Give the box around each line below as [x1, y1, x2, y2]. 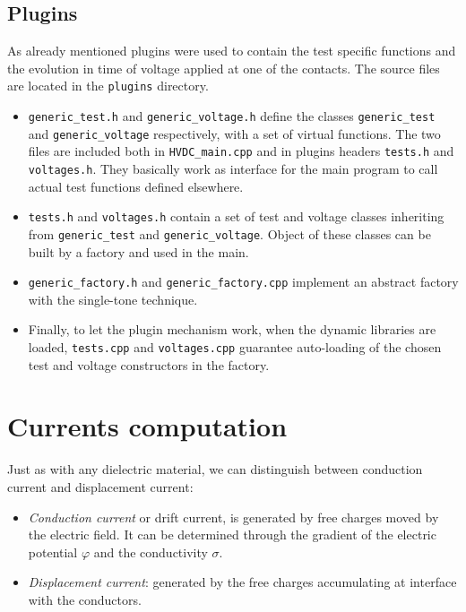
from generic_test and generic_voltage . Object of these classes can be [28, 224, 431, 243]
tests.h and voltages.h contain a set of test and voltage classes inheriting [28, 207, 444, 226]
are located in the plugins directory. [7, 76, 209, 95]
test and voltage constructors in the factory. [28, 355, 270, 374]
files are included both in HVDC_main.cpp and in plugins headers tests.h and [28, 142, 454, 160]
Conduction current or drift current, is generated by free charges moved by [28, 507, 439, 526]
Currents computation [7, 408, 288, 444]
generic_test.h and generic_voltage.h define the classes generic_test [28, 107, 436, 125]
